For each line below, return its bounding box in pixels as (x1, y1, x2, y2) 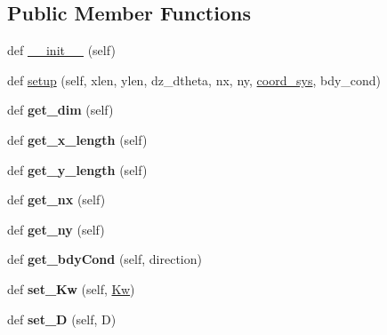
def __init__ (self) (7, 41, 116, 60)
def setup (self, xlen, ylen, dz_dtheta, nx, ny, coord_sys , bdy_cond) (7, 70, 382, 89)
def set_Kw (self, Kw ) (7, 279, 135, 298)
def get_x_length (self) (7, 130, 148, 148)
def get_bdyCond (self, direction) (7, 250, 202, 268)
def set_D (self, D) (7, 309, 117, 328)
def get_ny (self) (7, 219, 105, 238)
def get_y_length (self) (7, 160, 148, 179)
